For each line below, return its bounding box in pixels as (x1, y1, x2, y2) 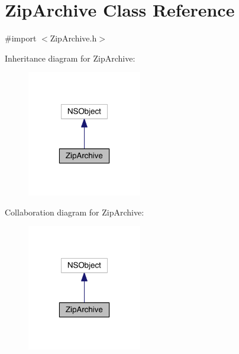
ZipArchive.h (50, 32, 97, 44)
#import (5, 32, 37, 44)
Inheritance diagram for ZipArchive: (5, 52, 135, 64)
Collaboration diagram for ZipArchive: (5, 205, 144, 218)
